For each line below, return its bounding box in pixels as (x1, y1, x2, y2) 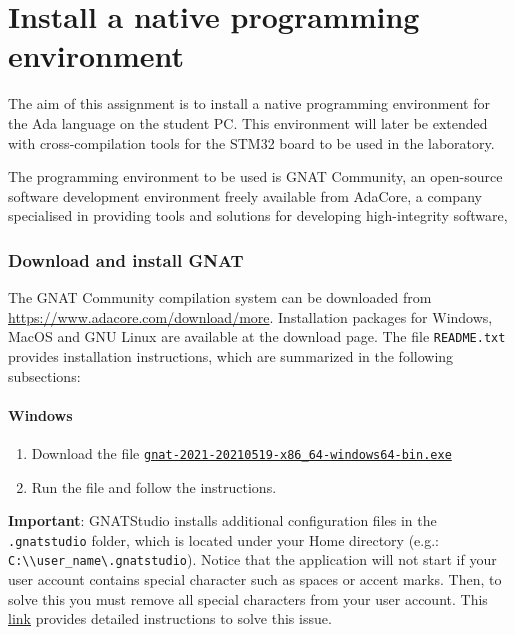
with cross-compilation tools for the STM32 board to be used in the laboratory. (8, 132, 495, 153)
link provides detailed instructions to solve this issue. (8, 608, 332, 629)
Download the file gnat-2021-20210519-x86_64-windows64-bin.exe (31, 442, 452, 463)
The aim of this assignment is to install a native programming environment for (8, 93, 490, 114)
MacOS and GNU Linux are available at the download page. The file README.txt (8, 326, 506, 347)
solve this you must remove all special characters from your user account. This (8, 588, 488, 609)
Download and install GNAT (8, 247, 244, 272)
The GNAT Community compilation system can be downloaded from (8, 287, 432, 308)
